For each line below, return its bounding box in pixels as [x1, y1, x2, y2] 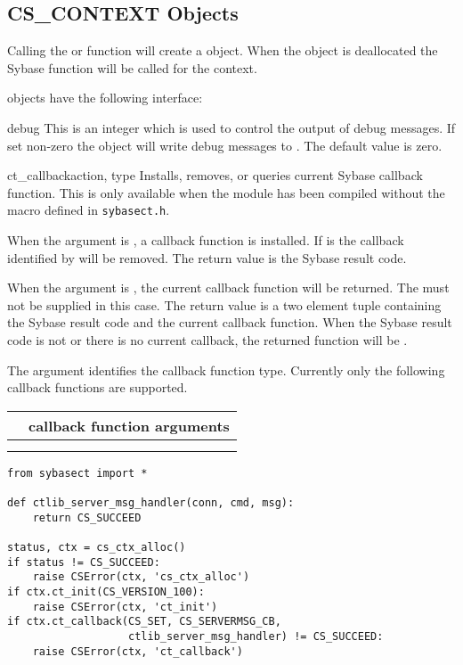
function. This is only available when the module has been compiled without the [7, 183, 445, 201]
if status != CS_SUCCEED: [7, 555, 160, 569]
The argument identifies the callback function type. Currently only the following [7, 360, 445, 379]
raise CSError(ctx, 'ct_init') [32, 600, 218, 613]
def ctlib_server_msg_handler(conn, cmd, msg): [7, 497, 295, 510]
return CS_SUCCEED [32, 511, 142, 524]
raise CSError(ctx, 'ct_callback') [32, 644, 243, 658]
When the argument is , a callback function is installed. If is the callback [7, 231, 404, 250]
